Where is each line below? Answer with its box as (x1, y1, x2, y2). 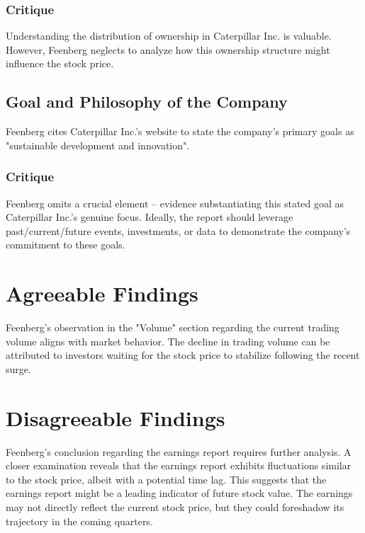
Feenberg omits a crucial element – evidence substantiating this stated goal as (6, 195, 344, 210)
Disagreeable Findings (6, 403, 225, 432)
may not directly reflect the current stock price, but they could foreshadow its (6, 499, 344, 514)
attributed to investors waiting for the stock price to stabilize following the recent (6, 348, 360, 362)
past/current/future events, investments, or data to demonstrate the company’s (6, 223, 351, 238)
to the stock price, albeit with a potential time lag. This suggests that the (6, 471, 327, 486)
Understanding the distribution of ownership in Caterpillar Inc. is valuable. (6, 28, 332, 43)
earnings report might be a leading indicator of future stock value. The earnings (6, 486, 353, 500)
